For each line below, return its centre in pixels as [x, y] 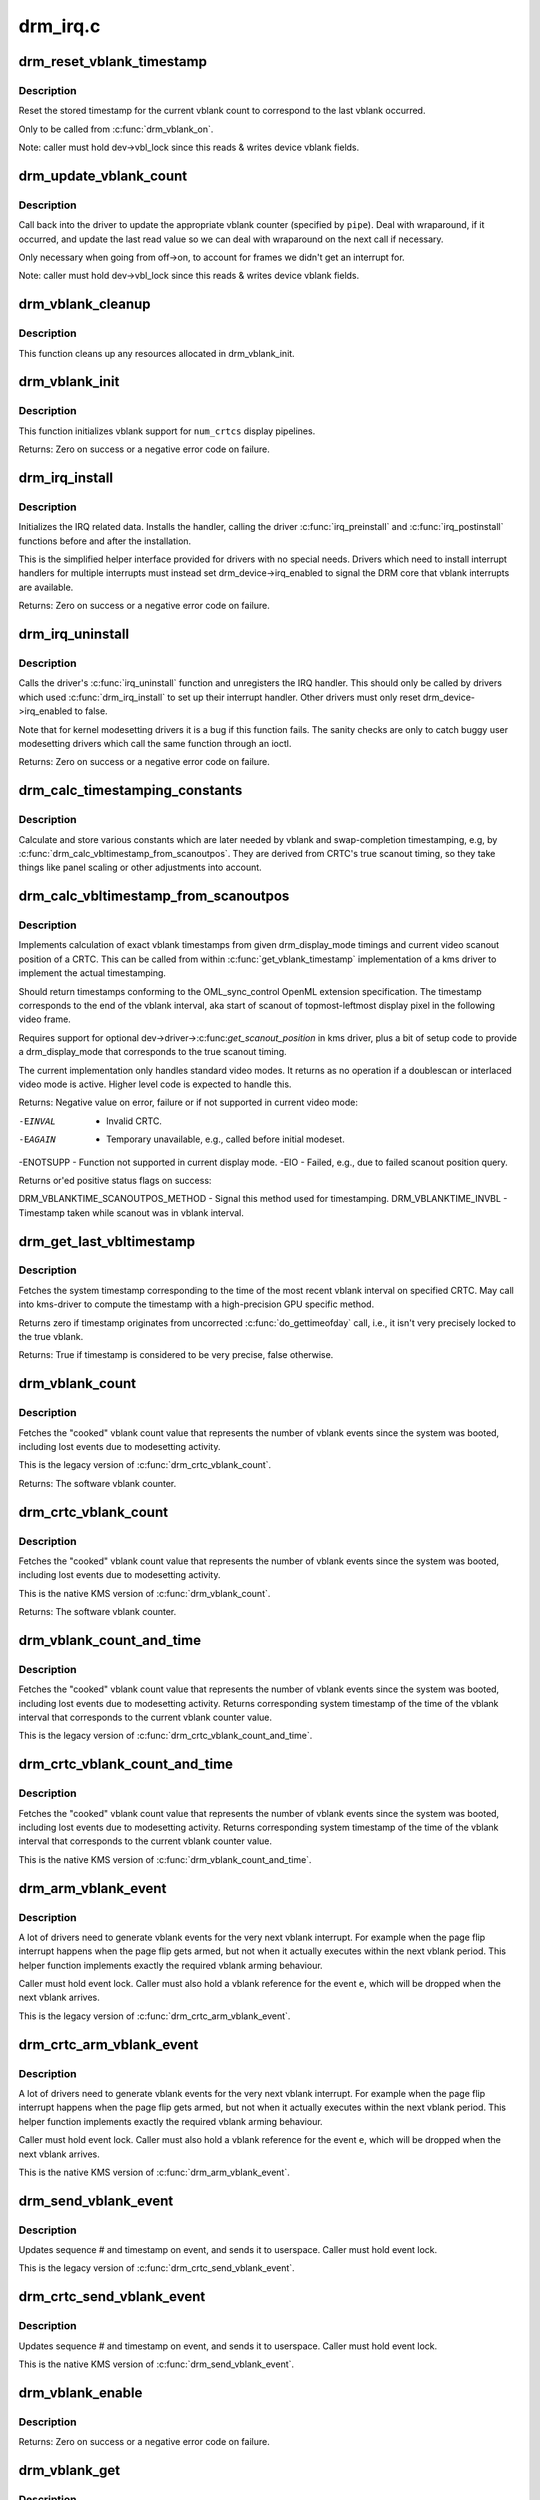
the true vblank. [51, 1337]
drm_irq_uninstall [74, 634]
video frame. [45, 1019]
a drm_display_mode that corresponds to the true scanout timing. [152, 1052]
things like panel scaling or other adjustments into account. [140, 867]
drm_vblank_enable [80, 2392]
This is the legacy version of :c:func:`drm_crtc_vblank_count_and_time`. [165, 1736]
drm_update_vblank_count [103, 175]
